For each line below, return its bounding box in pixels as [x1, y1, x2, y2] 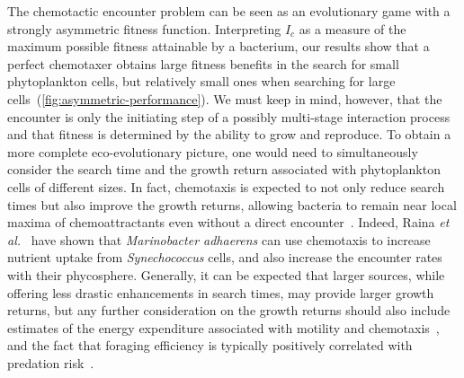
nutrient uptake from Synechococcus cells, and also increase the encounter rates [7, 248, 442, 267]
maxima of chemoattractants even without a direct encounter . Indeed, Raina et [7, 213, 450, 232]
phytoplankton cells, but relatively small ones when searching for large [7, 72, 396, 91]
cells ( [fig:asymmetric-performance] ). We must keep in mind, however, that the [7, 89, 442, 108]
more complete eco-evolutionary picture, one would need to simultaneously [7, 142, 418, 161]
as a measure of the [299, 19, 406, 38]
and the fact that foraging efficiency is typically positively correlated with [7, 336, 413, 355]
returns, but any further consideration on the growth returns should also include [7, 301, 451, 320]
